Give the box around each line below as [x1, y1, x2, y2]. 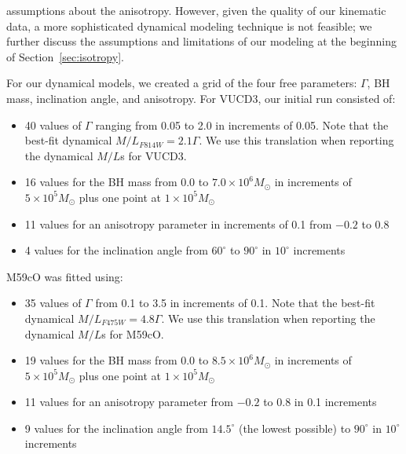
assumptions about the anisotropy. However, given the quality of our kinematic [6, 2, 386, 18]
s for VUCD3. [120, 147, 187, 163]
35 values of [24, 295, 82, 311]
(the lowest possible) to [238, 419, 351, 436]
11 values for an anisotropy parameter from [24, 394, 233, 410]
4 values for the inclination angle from [24, 242, 208, 258]
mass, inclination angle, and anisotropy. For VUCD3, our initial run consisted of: [6, 90, 396, 106]
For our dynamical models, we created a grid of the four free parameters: [6, 75, 357, 91]
